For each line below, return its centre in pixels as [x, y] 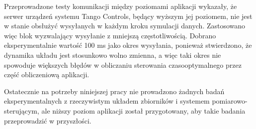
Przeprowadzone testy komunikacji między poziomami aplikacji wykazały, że [121, 6]
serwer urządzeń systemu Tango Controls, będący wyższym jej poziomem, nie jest [128, 16]
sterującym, [22, 110]
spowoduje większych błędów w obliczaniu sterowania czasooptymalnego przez [123, 64]
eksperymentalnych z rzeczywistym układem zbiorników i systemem [107, 101]
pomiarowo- [230, 101]
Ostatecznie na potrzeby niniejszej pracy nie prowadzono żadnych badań [114, 91]
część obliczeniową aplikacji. [47, 74]
